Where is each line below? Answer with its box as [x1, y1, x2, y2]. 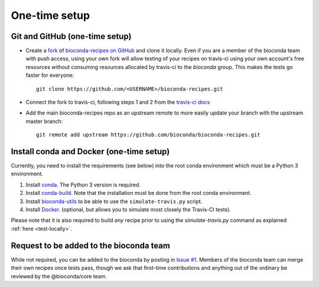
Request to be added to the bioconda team [11, 240, 171, 250]
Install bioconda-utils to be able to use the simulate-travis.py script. [25, 198, 203, 205]
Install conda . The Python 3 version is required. [25, 181, 141, 188]
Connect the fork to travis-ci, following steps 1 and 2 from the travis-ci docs [25, 99, 210, 106]
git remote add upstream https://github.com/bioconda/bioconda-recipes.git [36, 132, 261, 138]
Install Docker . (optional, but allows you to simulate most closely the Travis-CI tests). [25, 206, 232, 213]
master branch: [25, 118, 63, 125]
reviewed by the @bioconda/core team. [11, 272, 108, 280]
